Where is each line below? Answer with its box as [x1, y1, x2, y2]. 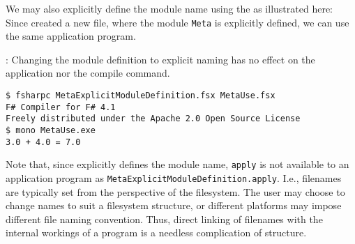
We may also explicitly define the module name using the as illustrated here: [6, 1, 333, 15]
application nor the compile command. [6, 66, 170, 80]
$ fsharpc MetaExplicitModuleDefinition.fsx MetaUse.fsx [6, 91, 275, 101]
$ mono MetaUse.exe [6, 125, 96, 135]
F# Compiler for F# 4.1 [6, 102, 116, 112]
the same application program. [6, 29, 136, 43]
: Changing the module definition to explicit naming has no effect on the [6, 52, 315, 66]
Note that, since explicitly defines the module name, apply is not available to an [6, 157, 349, 171]
